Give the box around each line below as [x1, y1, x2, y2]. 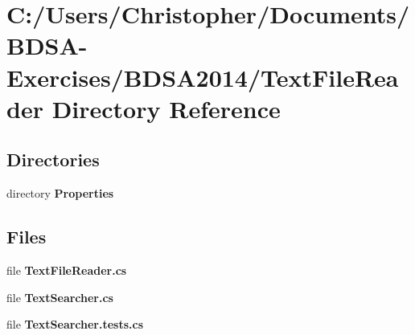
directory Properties [6, 185, 114, 202]
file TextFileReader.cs [6, 261, 127, 278]
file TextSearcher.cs [6, 288, 113, 305]
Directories [6, 147, 100, 172]
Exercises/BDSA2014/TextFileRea [6, 60, 399, 93]
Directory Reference [51, 92, 281, 125]
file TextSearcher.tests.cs [6, 316, 144, 333]
